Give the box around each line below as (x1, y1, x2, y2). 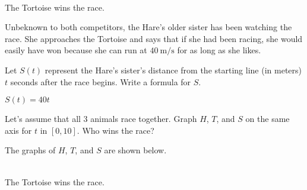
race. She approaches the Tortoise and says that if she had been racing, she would (5, 32, 303, 44)
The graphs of (5, 144, 56, 156)
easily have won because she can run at (5, 44, 147, 56)
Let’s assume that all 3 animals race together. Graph (5, 112, 197, 125)
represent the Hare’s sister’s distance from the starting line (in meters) (45, 63, 302, 76)
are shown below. (104, 144, 167, 156)
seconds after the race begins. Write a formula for (10, 75, 191, 88)
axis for (5, 124, 32, 136)
